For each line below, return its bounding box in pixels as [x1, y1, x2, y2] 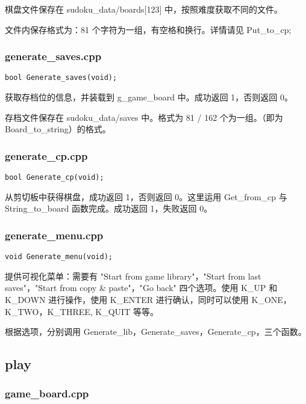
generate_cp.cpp [5, 148, 88, 163]
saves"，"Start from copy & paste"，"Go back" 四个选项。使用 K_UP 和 [5, 281, 278, 294]
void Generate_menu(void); [5, 252, 113, 262]
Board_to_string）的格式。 [5, 123, 111, 135]
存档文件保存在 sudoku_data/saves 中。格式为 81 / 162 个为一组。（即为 [5, 111, 283, 123]
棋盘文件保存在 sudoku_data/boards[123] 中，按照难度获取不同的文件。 [5, 3, 283, 15]
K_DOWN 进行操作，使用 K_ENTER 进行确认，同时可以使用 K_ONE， [5, 293, 292, 305]
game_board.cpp [5, 386, 89, 401]
